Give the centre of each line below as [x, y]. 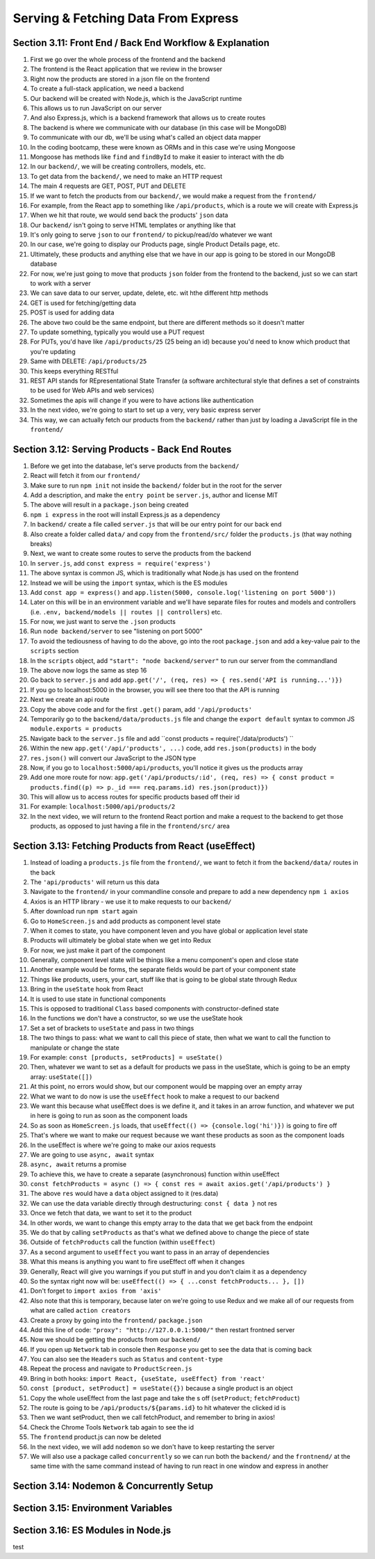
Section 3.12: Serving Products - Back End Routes [122, 449]
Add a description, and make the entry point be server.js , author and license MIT [154, 495]
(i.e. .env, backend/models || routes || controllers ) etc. [126, 611]
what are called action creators [81, 1311]
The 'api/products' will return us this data [95, 882]
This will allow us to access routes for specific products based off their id [135, 797]
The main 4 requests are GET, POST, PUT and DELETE [108, 186]
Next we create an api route [70, 700]
